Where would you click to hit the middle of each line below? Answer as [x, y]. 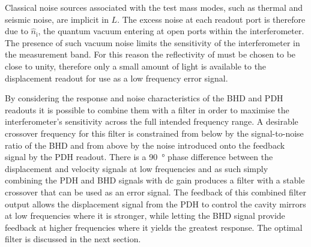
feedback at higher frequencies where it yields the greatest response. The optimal [154, 227]
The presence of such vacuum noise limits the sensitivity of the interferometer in [152, 42]
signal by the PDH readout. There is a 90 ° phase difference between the [139, 157]
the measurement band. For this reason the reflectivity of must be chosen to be [150, 54]
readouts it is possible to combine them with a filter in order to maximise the [147, 109]
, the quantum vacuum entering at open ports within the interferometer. [171, 31]
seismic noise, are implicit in [57, 19]
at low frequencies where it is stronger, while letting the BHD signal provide [145, 216]
